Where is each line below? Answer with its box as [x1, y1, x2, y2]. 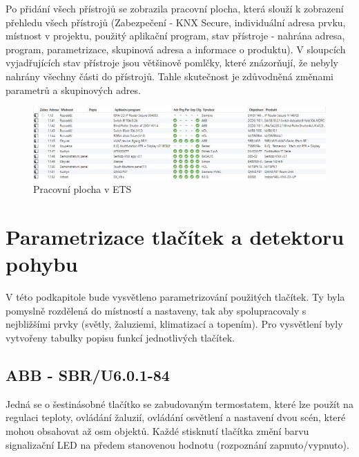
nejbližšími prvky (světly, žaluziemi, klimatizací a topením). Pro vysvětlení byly [6, 317, 343, 331]
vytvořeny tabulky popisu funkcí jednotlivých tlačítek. [6, 330, 235, 345]
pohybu [6, 250, 78, 278]
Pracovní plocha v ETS [33, 182, 132, 196]
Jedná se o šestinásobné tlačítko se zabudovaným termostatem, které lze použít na [6, 396, 353, 411]
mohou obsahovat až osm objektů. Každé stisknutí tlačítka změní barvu [6, 424, 309, 438]
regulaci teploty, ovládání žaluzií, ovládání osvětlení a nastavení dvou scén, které [6, 410, 346, 425]
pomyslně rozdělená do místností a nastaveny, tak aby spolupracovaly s [6, 303, 307, 317]
